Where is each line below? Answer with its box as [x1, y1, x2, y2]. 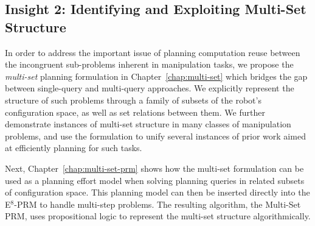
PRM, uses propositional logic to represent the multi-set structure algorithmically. [5, 210, 311, 222]
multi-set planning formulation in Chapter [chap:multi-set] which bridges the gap [5, 69, 308, 82]
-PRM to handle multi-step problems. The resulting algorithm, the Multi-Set [14, 197, 301, 210]
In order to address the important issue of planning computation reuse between [5, 46, 300, 58]
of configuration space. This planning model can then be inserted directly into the [5, 186, 310, 199]
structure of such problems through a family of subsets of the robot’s [5, 93, 261, 106]
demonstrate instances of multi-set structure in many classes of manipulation [5, 118, 291, 130]
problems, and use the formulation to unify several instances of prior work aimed [5, 129, 306, 142]
